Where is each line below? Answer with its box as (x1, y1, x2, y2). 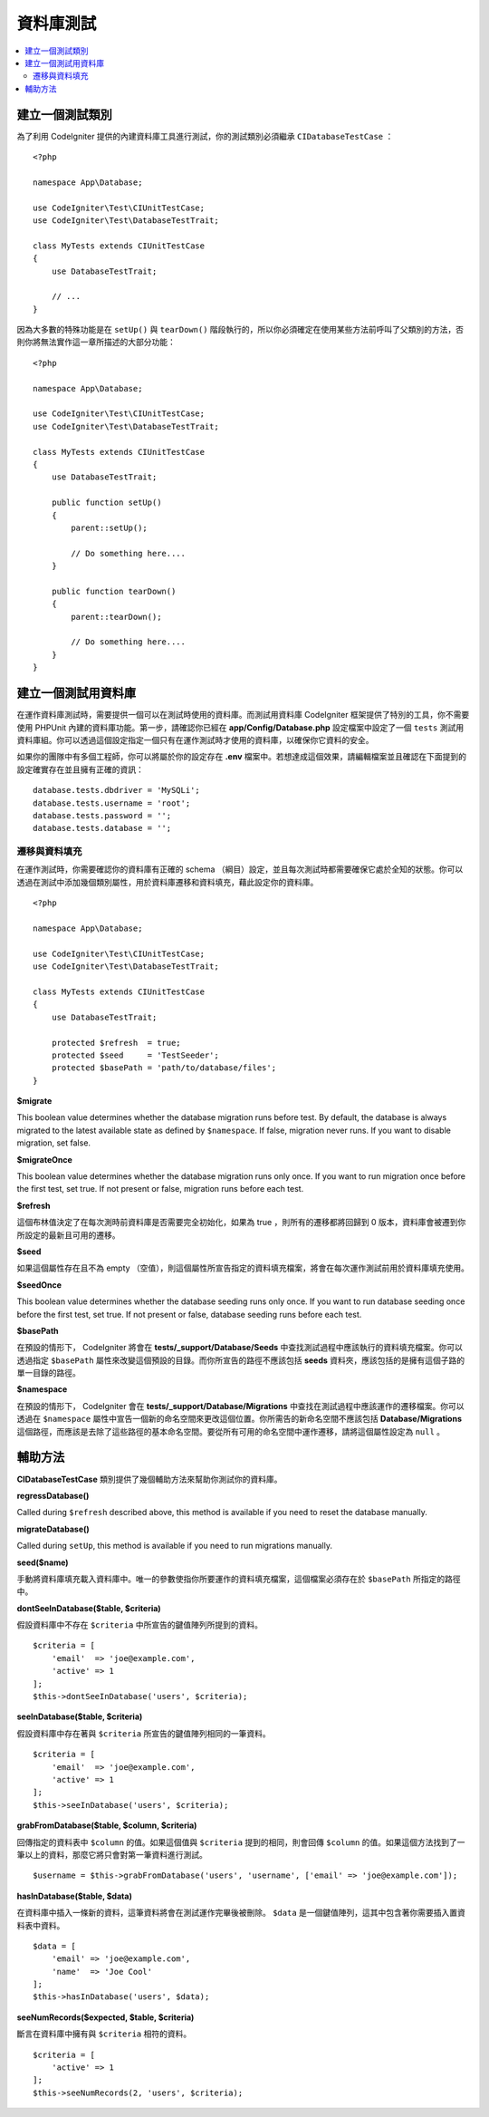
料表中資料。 (16, 1919, 65, 1930)
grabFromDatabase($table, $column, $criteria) (16, 1820, 197, 1831)
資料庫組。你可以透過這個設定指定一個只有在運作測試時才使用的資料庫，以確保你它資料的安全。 (16, 734, 374, 745)
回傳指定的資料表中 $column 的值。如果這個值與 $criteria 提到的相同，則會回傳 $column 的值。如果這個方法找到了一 (16, 1836, 465, 1848)
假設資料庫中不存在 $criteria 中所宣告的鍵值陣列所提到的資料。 (16, 1619, 263, 1630)
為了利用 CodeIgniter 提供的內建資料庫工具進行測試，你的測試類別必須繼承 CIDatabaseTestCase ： (16, 130, 394, 141)
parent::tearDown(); (71, 612, 162, 622)
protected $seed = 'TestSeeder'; (51, 1049, 219, 1060)
